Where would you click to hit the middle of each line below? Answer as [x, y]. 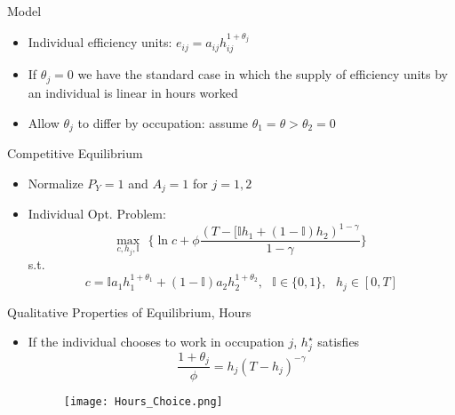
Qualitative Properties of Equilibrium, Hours [129, 311]
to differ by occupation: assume [163, 122]
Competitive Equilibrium [75, 152]
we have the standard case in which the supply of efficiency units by [263, 74]
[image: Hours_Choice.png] [143, 401]
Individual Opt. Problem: [97, 214]
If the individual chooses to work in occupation [156, 342]
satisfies [339, 342]
